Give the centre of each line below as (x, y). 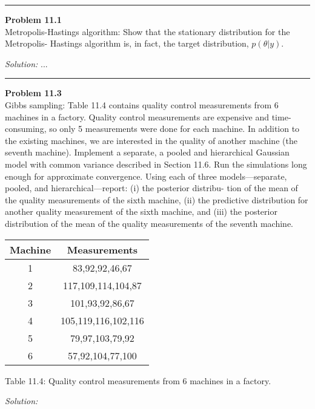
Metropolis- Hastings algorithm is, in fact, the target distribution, (127, 43)
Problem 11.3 (33, 93)
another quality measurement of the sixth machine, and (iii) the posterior (141, 211)
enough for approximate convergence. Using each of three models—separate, (146, 176)
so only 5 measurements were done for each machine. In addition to (174, 129)
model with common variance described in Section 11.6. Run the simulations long (156, 164)
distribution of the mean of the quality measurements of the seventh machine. (149, 223)
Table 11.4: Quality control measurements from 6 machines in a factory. (138, 380)
